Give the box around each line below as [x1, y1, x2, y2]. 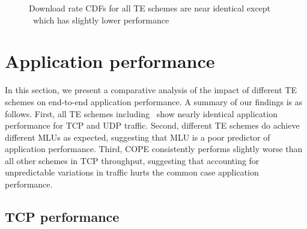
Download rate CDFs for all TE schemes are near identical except [29, 2, 271, 14]
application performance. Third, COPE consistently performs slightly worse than [5, 142, 303, 155]
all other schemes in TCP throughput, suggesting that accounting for [5, 154, 260, 166]
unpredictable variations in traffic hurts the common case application [5, 166, 259, 179]
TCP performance [5, 207, 120, 226]
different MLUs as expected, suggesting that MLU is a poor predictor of [5, 130, 270, 143]
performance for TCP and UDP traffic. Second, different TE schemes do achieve [5, 119, 300, 132]
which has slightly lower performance [32, 13, 169, 26]
